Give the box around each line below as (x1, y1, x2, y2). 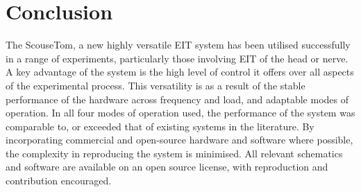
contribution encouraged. (6, 173, 112, 188)
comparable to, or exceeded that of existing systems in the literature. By (6, 119, 314, 133)
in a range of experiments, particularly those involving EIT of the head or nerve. (6, 51, 349, 65)
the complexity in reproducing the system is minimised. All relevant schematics (6, 146, 343, 160)
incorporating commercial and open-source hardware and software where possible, (6, 132, 353, 147)
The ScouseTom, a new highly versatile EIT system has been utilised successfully (6, 37, 351, 52)
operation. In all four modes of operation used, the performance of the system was (6, 105, 355, 120)
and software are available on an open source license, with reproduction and (6, 159, 328, 174)
